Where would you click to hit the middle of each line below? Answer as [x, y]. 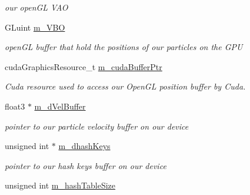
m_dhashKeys [84, 146]
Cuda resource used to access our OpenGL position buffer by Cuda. [125, 86]
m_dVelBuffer [60, 106]
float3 [15, 106]
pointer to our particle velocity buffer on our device [97, 126]
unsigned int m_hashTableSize [60, 185]
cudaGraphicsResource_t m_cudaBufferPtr [84, 66]
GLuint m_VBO [35, 27]
